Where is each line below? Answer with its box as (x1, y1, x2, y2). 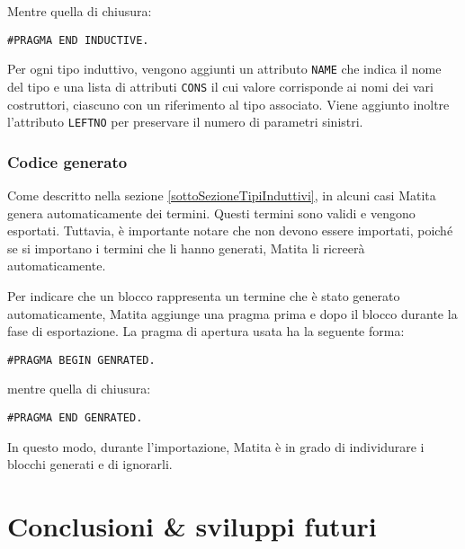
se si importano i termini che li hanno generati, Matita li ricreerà (7, 238, 365, 257)
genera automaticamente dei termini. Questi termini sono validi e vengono (7, 203, 416, 222)
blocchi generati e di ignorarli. (7, 455, 173, 474)
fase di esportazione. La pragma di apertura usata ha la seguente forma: (7, 322, 405, 341)
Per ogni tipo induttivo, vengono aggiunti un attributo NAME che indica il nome (7, 59, 442, 78)
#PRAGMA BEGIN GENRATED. (7, 353, 156, 367)
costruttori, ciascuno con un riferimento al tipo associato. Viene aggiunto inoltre (7, 94, 450, 113)
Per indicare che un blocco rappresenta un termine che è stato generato (7, 287, 400, 305)
